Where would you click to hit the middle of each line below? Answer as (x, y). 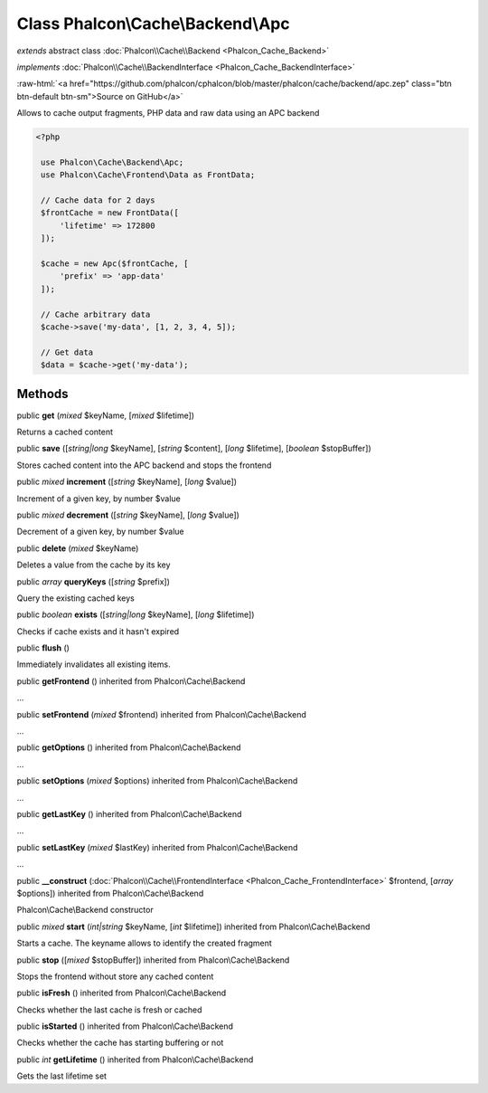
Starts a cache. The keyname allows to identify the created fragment (145, 943)
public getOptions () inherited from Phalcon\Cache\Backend (129, 747)
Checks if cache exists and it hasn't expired (98, 631)
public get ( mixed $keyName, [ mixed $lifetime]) (105, 415)
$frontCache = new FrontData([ (110, 213)
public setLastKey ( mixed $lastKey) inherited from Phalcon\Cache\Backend (157, 847)
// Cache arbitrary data (96, 314)
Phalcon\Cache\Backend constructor (85, 910)
